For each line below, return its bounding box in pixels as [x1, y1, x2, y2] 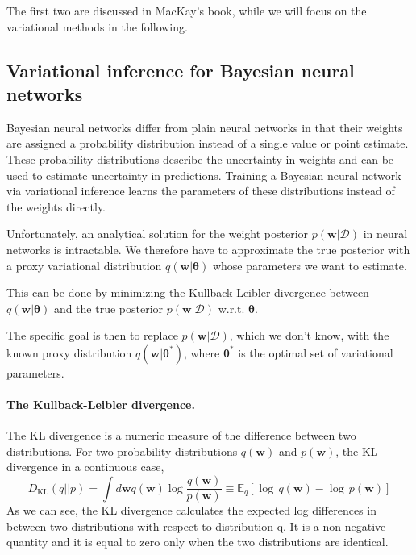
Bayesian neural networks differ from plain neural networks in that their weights [6, 119, 403, 136]
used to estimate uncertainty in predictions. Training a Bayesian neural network [6, 166, 401, 183]
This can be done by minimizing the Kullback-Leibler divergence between [6, 284, 369, 301]
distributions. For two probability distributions [6, 442, 238, 459]
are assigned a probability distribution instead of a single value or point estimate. [6, 135, 409, 152]
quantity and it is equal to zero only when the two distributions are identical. [6, 533, 389, 550]
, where [183, 344, 220, 361]
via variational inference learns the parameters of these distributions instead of [6, 182, 395, 199]
